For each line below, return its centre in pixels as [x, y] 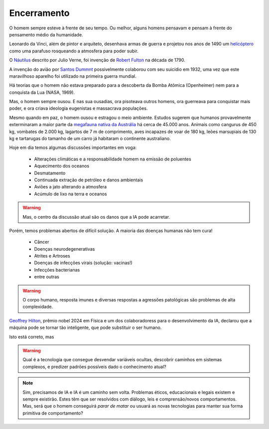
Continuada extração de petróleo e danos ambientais [89, 180]
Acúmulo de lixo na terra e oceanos [70, 194]
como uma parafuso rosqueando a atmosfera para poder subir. [74, 51]
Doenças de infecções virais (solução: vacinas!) [83, 263]
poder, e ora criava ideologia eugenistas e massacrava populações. [78, 108]
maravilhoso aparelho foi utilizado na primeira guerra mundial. [73, 76]
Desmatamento [50, 173]
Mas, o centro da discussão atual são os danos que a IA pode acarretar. [96, 217]
